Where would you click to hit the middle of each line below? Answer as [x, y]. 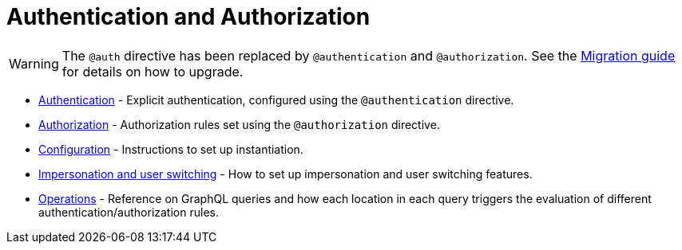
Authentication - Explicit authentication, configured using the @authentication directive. [276, 100]
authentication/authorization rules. [129, 212]
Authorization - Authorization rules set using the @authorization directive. [239, 124]
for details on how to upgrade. [153, 71]
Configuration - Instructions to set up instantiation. [171, 149]
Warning [34, 63]
